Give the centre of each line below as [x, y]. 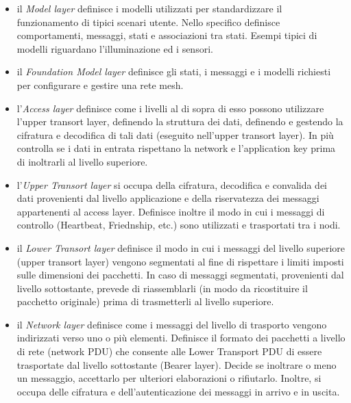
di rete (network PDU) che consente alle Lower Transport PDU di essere [169, 351]
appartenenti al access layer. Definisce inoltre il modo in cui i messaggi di [171, 211]
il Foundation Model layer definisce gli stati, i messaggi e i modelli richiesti [174, 71]
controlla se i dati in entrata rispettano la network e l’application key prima [176, 148]
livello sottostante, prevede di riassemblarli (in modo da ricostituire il [162, 288]
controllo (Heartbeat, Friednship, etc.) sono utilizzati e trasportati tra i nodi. [179, 225]
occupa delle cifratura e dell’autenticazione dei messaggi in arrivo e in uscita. [178, 391]
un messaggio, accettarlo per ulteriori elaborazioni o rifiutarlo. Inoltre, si [169, 378]
